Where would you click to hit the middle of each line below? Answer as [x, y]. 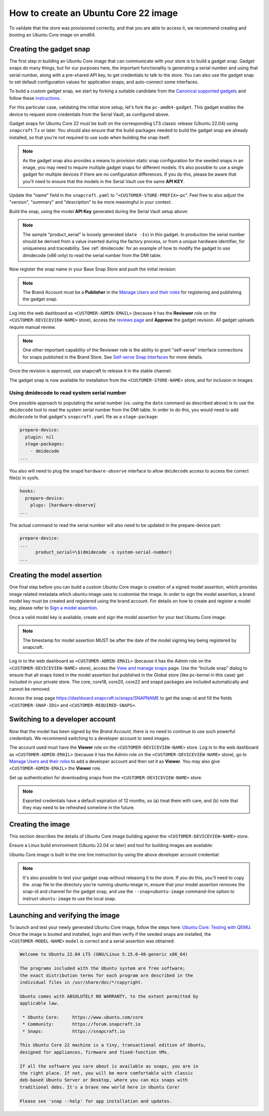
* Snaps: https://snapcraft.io [74, 1031]
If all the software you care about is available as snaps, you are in [109, 1066]
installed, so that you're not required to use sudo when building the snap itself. [90, 137]
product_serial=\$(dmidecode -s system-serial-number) [104, 552]
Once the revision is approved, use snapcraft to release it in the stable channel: [90, 371]
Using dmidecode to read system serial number [68, 393]
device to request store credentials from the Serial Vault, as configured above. [89, 114]
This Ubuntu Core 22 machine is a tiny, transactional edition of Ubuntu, [113, 1045]
